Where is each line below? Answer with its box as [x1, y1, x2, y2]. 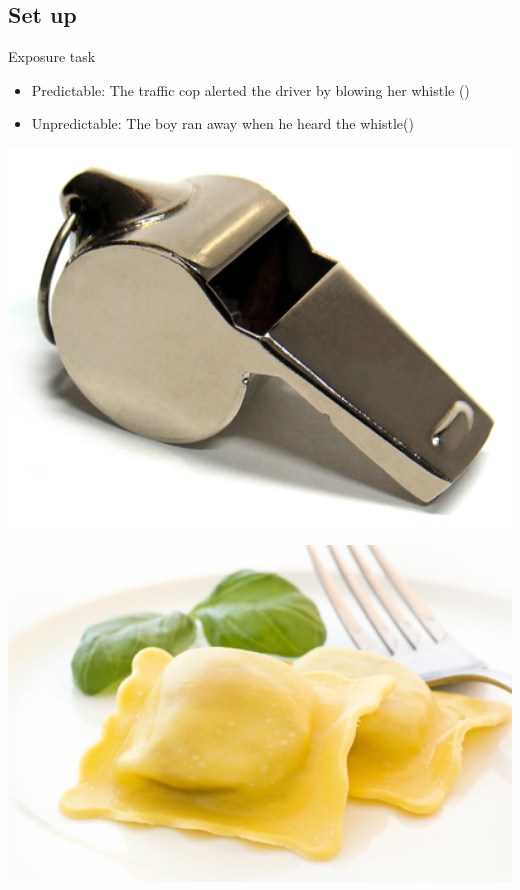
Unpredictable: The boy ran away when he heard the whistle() [31, 113, 414, 134]
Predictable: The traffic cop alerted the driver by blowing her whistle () [31, 79, 470, 100]
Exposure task [8, 46, 96, 67]
